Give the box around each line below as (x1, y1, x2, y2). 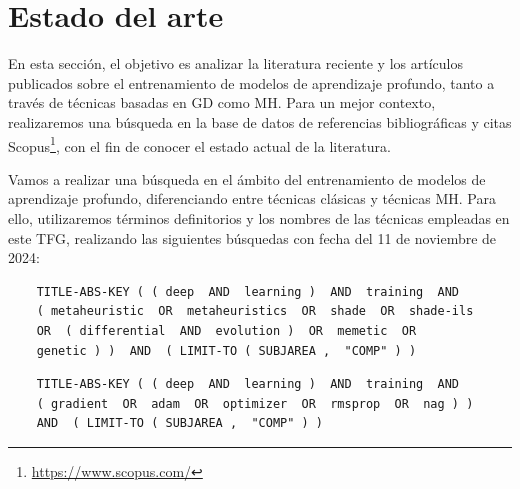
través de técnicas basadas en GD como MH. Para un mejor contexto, (8, 92, 436, 113)
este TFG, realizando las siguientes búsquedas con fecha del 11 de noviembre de (8, 227, 497, 248)
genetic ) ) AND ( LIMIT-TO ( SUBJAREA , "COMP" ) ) (36, 343, 417, 358)
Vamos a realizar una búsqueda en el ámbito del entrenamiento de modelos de (8, 168, 486, 189)
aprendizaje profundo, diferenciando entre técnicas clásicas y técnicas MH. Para (8, 188, 496, 209)
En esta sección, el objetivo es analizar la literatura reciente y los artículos (8, 53, 463, 74)
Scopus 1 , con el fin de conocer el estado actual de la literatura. (8, 132, 391, 156)
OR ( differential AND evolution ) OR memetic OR (36, 323, 417, 338)
